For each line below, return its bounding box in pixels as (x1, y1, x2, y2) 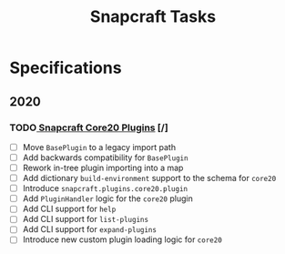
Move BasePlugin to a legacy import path (22, 141, 176, 152)
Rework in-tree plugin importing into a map (22, 162, 184, 173)
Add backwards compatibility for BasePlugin (22, 152, 188, 163)
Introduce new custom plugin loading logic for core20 (22, 234, 223, 245)
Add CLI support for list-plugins (22, 214, 148, 225)
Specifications (9, 57, 122, 78)
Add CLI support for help (22, 203, 117, 215)
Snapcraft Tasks (89, 6, 217, 27)
